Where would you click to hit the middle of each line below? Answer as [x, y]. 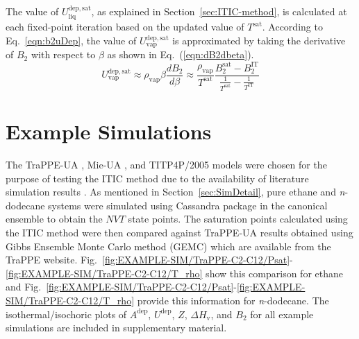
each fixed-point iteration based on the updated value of [125, 27]
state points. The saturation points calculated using [238, 219]
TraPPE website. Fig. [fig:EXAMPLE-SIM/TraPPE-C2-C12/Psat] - [149, 260]
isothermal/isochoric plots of [66, 314]
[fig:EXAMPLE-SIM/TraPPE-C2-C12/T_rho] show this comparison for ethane [174, 273]
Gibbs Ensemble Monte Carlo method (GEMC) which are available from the [168, 246]
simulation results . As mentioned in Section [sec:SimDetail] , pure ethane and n [175, 192]
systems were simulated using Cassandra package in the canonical [188, 205]
